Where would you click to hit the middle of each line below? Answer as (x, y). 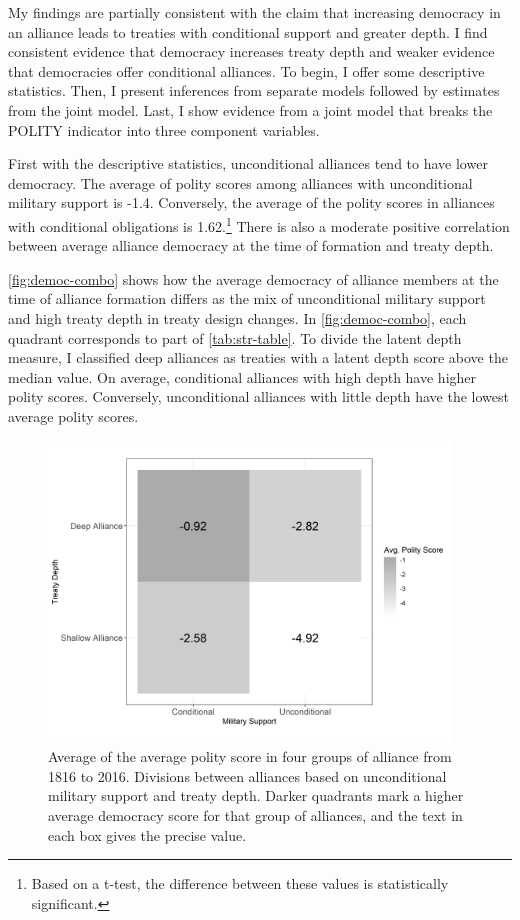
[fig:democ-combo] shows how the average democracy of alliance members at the (253, 278)
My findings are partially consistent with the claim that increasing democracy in (254, 12)
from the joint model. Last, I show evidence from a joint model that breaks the (250, 109)
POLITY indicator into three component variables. (164, 129)
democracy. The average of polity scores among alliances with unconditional (240, 182)
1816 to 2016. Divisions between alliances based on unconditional (247, 775)
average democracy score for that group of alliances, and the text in (255, 815)
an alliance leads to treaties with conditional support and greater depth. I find (248, 31)
